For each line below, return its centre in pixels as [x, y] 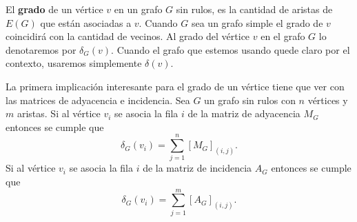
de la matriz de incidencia [197, 168]
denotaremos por [41, 49]
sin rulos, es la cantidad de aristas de [254, 9]
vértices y [328, 100]
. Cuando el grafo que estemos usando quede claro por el [231, 49]
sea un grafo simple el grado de [257, 22]
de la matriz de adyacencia [244, 113]
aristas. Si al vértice [59, 113]
